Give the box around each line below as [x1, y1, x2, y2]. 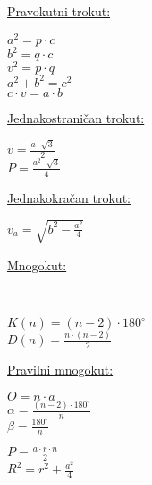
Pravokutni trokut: [7, 2, 111, 20]
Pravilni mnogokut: [7, 360, 114, 379]
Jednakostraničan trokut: [7, 108, 145, 127]
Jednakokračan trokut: [7, 188, 131, 207]
